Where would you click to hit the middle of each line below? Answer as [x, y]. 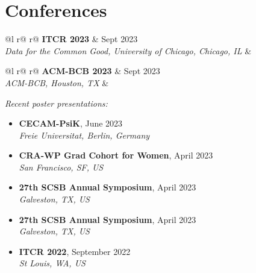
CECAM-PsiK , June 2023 [71, 123]
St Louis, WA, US [52, 263]
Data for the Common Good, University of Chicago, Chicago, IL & [128, 50]
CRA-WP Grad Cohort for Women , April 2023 [116, 155]
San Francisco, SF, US [61, 167]
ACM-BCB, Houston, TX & [57, 82]
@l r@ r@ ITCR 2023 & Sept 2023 [71, 39]
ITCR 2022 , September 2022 [75, 251]
